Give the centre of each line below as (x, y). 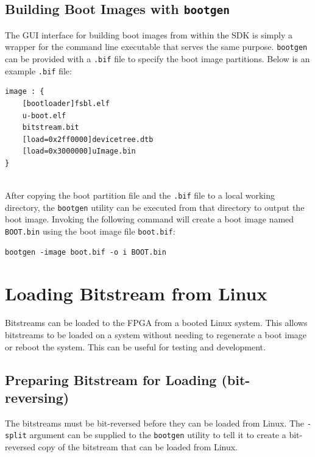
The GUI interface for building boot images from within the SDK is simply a (149, 34)
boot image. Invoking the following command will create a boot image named (150, 219)
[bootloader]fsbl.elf (66, 103)
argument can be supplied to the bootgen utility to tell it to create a (158, 435)
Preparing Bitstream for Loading (111, 379)
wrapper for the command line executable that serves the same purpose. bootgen (156, 47)
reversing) (37, 397)
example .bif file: (38, 70)
